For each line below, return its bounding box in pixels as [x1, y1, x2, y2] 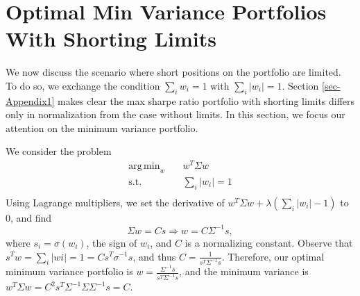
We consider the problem [6, 144, 112, 158]
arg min [128, 161, 160, 172]
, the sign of [86, 235, 137, 249]
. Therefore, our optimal [221, 249, 325, 263]
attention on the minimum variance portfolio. [6, 120, 198, 135]
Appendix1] [6, 93, 55, 108]
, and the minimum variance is [179, 264, 309, 279]
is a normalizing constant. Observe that [185, 235, 353, 249]
